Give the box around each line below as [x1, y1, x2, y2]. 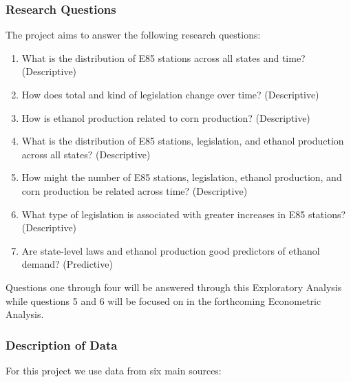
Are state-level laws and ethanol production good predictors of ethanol [21, 243, 320, 257]
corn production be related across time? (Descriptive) [21, 183, 248, 198]
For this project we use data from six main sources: [6, 363, 222, 377]
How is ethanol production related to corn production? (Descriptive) [21, 110, 310, 125]
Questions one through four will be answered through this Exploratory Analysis [6, 279, 342, 294]
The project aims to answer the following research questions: [6, 28, 261, 42]
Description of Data [6, 336, 118, 353]
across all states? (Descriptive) [21, 147, 151, 161]
